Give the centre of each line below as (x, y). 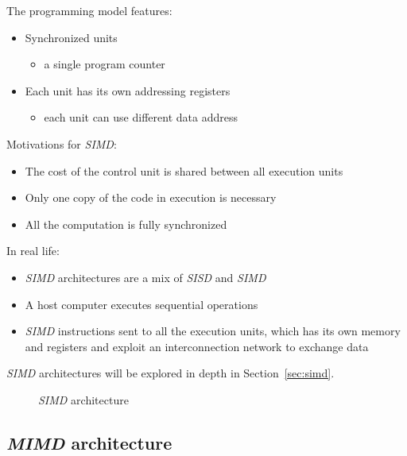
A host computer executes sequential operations (141, 304)
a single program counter (105, 64)
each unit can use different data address (141, 117)
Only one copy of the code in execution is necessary (151, 197)
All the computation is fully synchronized (126, 224)
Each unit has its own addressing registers (128, 90)
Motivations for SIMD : (62, 143)
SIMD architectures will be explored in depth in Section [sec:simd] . (171, 373)
